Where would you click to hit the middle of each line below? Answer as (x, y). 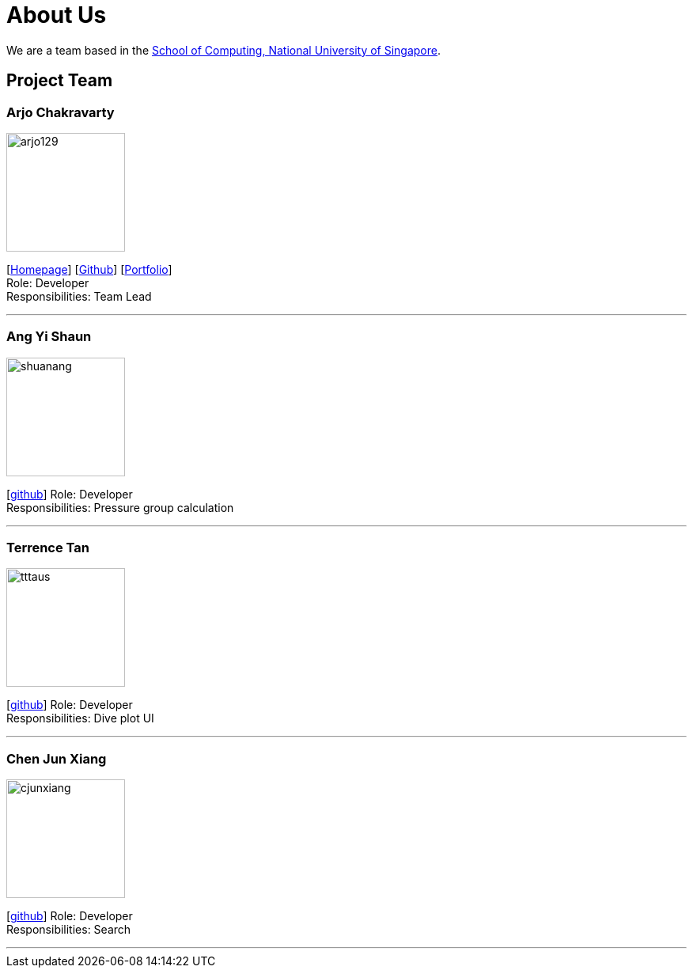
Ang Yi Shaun (49, 337)
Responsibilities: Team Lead (79, 296)
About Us (57, 15)
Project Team (60, 81)
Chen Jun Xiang (57, 758)
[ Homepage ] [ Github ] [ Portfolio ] (89, 269)
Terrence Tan (48, 548)
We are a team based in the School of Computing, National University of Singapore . (224, 50)
